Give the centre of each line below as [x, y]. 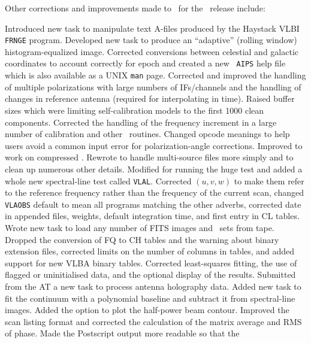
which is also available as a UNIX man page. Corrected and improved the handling [155, 75]
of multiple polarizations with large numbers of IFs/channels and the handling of [153, 86]
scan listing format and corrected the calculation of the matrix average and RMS [153, 321]
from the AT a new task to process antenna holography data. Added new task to [153, 286]
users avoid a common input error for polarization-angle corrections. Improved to [154, 145]
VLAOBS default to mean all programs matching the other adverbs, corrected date [153, 204]
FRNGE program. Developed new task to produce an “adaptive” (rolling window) [151, 40]
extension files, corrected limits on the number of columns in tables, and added [150, 251]
